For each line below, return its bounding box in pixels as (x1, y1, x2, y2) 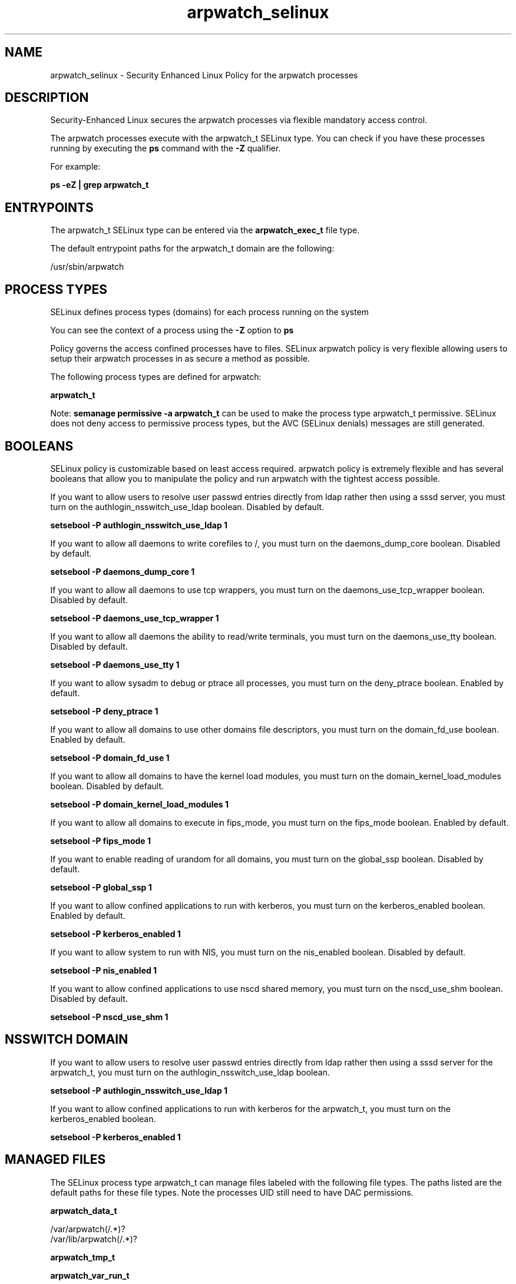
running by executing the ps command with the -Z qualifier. (50, 143, 281, 154)
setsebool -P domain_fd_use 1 (50, 752, 170, 763)
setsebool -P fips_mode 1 (50, 835, 151, 846)
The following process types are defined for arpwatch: (50, 372, 262, 382)
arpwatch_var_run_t (50, 1270, 130, 1280)
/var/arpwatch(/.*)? (50, 1223, 125, 1234)
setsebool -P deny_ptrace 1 (50, 706, 158, 716)
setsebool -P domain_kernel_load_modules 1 (50, 799, 229, 809)
